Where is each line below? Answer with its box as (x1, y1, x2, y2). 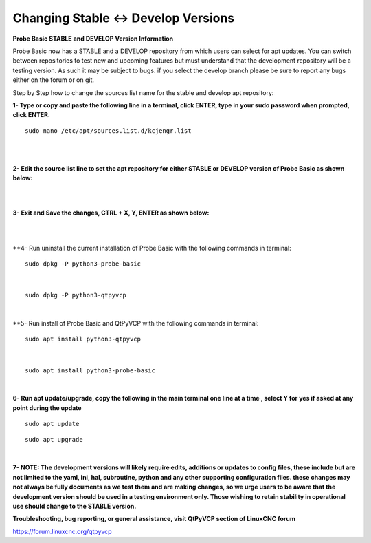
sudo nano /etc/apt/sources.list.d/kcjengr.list (25, 127, 192, 134)
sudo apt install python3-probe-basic (25, 366, 156, 374)
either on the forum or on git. (12, 76, 95, 84)
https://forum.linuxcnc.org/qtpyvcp (12, 527, 113, 535)
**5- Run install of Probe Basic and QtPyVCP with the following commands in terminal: (12, 319, 259, 327)
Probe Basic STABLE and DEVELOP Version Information (12, 34, 174, 43)
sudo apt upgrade (25, 436, 83, 443)
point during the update (12, 403, 82, 412)
